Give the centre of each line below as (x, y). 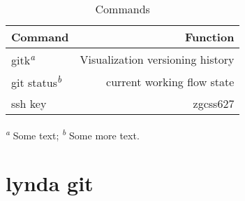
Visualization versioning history (157, 59)
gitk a (23, 59)
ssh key (29, 103)
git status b (37, 82)
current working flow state (170, 81)
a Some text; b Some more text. (73, 134)
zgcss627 (214, 103)
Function (210, 37)
